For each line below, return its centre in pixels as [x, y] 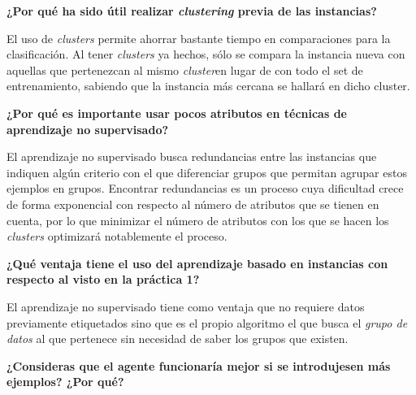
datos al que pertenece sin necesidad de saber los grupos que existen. [178, 339]
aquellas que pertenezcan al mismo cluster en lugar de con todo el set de [185, 69]
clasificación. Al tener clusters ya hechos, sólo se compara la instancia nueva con [206, 54]
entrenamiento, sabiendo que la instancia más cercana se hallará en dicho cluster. [208, 86]
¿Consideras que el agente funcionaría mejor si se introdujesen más [199, 365]
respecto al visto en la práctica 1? [103, 279]
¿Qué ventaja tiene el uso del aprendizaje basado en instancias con [197, 263]
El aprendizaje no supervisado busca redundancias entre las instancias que [192, 156]
